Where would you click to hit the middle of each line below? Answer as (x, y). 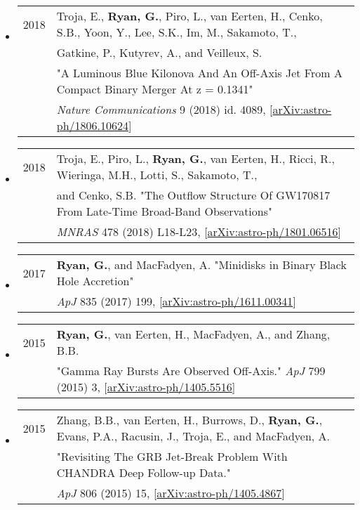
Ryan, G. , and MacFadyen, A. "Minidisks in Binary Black (201, 264)
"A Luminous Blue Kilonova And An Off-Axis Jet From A (199, 73)
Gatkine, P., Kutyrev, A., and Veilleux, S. (159, 52)
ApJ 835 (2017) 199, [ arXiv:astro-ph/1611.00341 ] (176, 301)
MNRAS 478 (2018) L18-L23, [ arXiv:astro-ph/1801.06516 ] (199, 231)
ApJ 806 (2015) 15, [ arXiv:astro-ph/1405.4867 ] (171, 493)
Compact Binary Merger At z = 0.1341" (155, 89)
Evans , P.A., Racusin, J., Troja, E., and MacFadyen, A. (193, 436)
